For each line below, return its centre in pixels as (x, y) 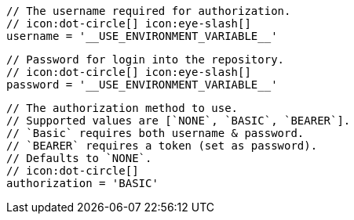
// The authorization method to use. (122, 108)
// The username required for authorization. (149, 11)
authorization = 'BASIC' (82, 183)
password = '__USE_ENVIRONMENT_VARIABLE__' (142, 85)
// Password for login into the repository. (146, 60)
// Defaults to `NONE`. (79, 158)
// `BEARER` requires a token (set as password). (162, 146)
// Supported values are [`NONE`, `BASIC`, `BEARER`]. (179, 121)
